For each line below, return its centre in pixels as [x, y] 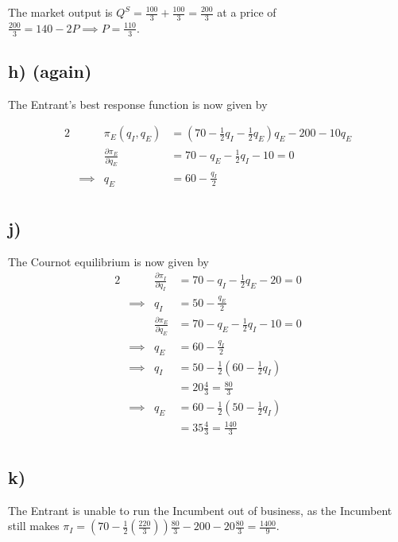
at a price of [247, 12]
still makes [34, 526]
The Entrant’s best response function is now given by [138, 104]
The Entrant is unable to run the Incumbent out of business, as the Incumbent [200, 510]
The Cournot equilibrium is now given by [108, 261]
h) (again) [50, 71]
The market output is [60, 12]
